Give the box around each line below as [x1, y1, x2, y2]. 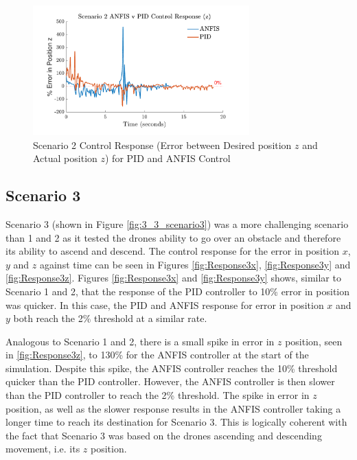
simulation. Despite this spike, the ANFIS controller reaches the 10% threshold [5, 360, 338, 375]
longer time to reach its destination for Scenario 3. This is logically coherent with [5, 415, 347, 429]
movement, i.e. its [5, 441, 80, 456]
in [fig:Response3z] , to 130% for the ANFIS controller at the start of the [5, 347, 309, 362]
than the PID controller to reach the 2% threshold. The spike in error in [5, 388, 310, 402]
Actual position [33, 151, 97, 165]
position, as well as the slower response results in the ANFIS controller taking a [5, 401, 341, 415]
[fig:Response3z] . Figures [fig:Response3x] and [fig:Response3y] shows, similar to [5, 271, 341, 285]
